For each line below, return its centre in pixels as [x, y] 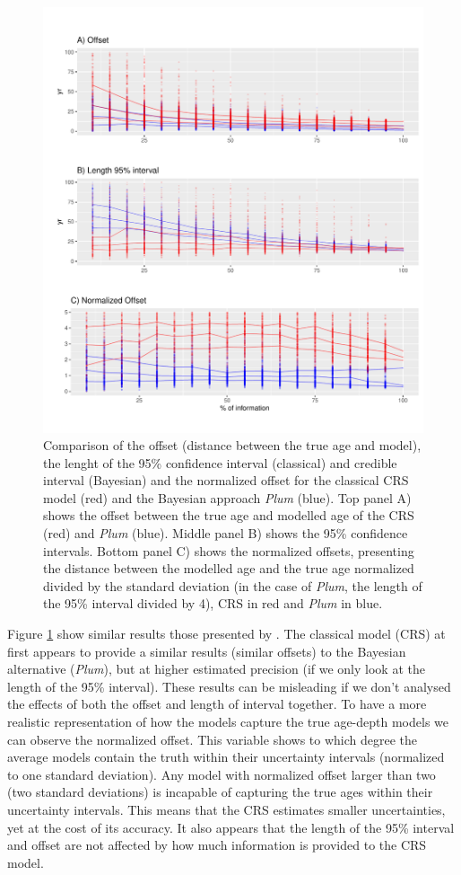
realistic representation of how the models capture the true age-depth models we [228, 722]
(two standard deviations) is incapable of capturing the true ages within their [220, 792]
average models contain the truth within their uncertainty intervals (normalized [226, 757]
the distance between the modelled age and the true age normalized [229, 568]
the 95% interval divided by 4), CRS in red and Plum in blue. [213, 603]
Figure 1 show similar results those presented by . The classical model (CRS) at [226, 634]
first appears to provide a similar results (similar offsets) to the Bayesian [207, 651]
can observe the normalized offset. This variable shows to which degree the [213, 739]
